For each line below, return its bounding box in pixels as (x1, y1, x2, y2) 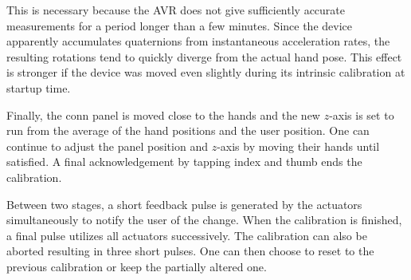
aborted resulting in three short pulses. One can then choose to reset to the (6, 243, 374, 259)
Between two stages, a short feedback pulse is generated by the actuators (6, 195, 362, 212)
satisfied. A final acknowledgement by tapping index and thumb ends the (6, 153, 362, 170)
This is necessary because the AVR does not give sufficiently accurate (6, 2, 346, 18)
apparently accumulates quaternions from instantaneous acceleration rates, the (6, 33, 390, 49)
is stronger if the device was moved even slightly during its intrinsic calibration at (6, 64, 405, 81)
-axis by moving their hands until (217, 137, 380, 154)
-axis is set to (329, 106, 394, 123)
